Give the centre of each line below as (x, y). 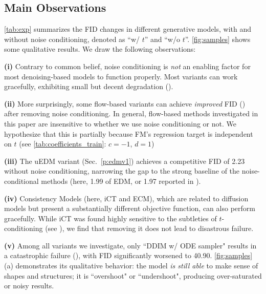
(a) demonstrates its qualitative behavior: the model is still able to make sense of (131, 266)
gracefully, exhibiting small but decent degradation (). (89, 86)
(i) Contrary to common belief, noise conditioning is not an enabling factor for (127, 66)
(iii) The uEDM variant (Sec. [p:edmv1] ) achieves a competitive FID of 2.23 (125, 161)
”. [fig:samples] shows (218, 39)
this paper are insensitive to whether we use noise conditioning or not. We (120, 123)
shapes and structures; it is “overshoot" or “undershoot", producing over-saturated (133, 275)
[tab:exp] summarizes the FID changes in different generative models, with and (128, 29)
